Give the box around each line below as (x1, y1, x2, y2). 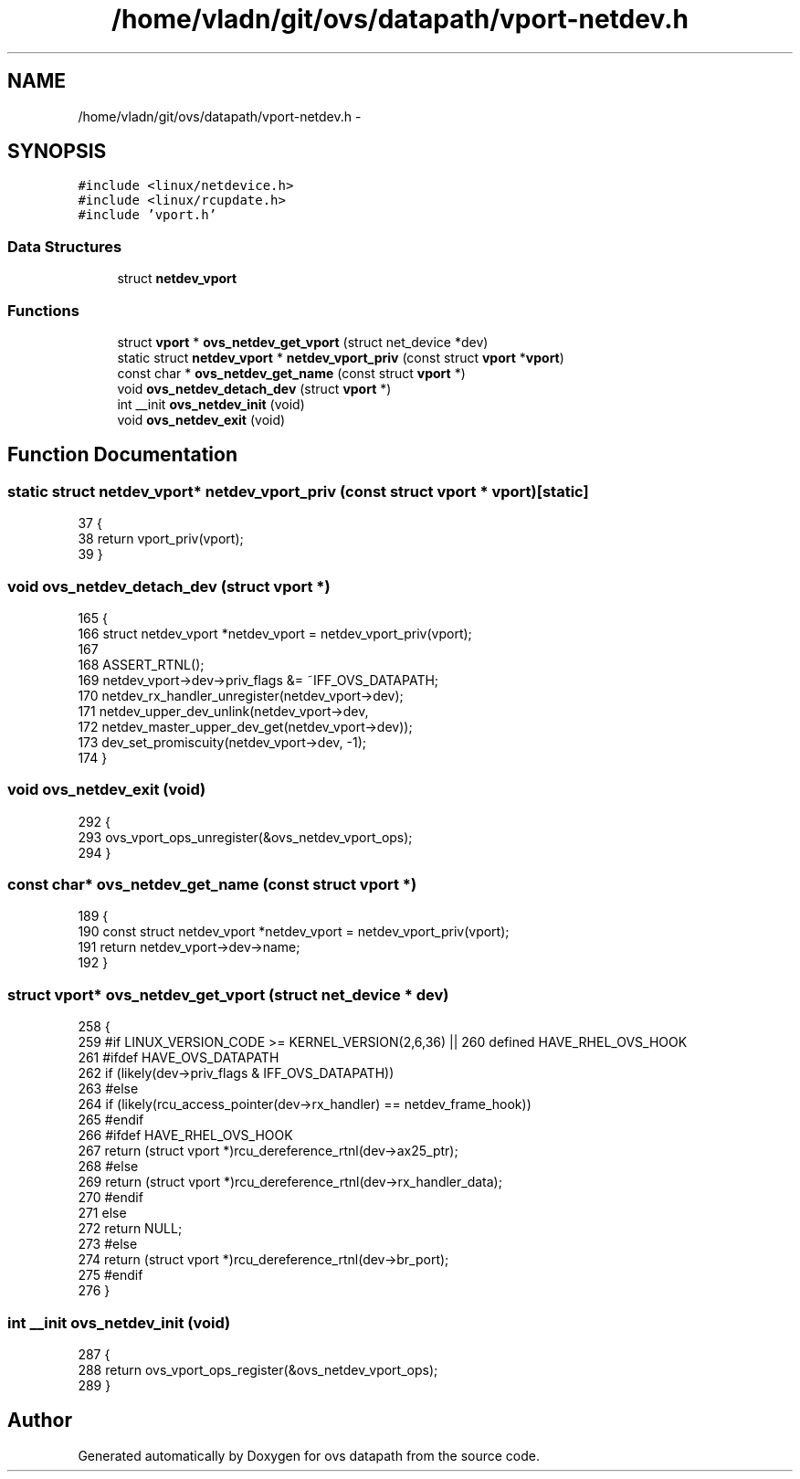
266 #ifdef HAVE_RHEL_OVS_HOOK (78, 1127, 293, 1144)
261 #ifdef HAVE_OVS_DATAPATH (78, 1050, 279, 1066)
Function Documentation (7, 443, 237, 467)
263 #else (78, 1081, 139, 1097)
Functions (7, 301, 79, 320)
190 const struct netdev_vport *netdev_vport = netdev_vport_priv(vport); (78, 924, 510, 940)
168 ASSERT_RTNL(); (78, 656, 205, 672)
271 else (78, 1205, 127, 1221)
